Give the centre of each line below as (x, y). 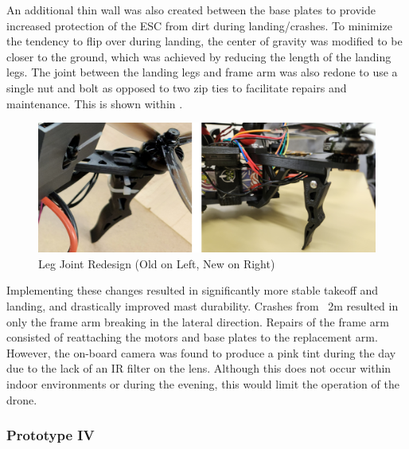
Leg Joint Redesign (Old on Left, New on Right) (157, 263)
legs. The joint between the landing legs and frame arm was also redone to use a (202, 72)
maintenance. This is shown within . (95, 103)
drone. (22, 399)
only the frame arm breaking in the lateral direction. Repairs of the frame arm (198, 321)
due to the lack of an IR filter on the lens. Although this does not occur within (199, 368)
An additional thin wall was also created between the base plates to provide (191, 10)
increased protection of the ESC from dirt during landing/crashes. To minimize (199, 25)
